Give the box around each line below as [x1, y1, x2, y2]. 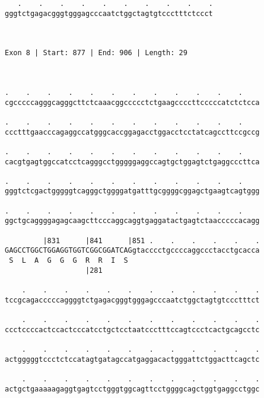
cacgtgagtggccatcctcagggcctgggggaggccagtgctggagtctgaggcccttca [5, 157, 260, 166]
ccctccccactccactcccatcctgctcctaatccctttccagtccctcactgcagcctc [5, 325, 260, 334]
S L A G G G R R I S [9, 256, 128, 265]
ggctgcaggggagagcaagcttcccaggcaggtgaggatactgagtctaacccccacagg [5, 216, 260, 225]
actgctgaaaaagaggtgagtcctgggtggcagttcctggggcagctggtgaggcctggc [5, 384, 260, 393]
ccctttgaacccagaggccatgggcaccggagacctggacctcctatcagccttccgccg [5, 128, 260, 136]
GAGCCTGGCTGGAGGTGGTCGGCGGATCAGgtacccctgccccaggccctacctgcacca [5, 246, 260, 255]
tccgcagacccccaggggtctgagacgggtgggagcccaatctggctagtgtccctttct [5, 295, 260, 304]
